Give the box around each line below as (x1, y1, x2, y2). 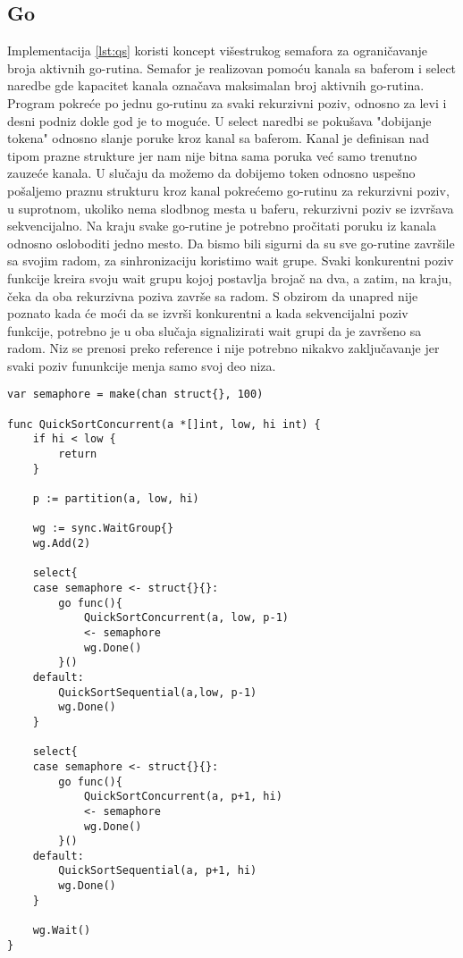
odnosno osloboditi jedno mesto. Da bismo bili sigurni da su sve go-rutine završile (7, 233, 455, 252)
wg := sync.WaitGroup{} (32, 522, 174, 535)
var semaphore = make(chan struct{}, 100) (7, 388, 264, 401)
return (58, 448, 97, 461)
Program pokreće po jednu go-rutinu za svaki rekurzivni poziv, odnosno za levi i (7, 93, 447, 112)
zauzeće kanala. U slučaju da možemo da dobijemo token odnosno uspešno (7, 164, 416, 182)
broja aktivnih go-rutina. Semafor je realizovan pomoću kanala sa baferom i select (7, 58, 457, 77)
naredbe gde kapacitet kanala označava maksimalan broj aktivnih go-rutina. (7, 76, 425, 95)
